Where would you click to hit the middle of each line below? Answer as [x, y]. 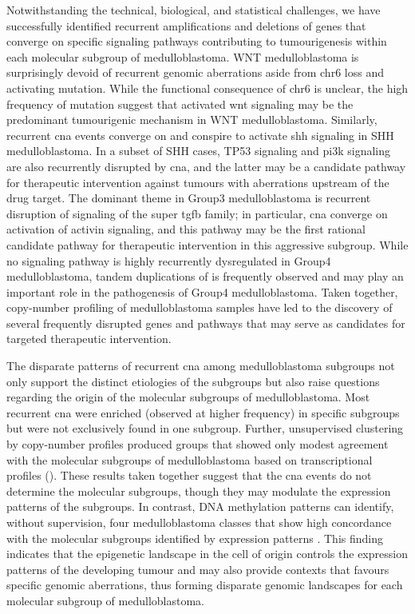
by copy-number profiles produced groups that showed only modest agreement [198, 444]
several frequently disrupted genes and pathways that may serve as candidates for [206, 323]
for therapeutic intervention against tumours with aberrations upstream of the [198, 182]
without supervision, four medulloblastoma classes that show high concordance [199, 522]
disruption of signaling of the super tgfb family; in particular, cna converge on [197, 213]
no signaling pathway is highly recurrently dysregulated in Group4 [169, 260]
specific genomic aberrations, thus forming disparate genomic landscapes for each [205, 585]
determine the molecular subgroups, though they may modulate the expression [199, 490]
